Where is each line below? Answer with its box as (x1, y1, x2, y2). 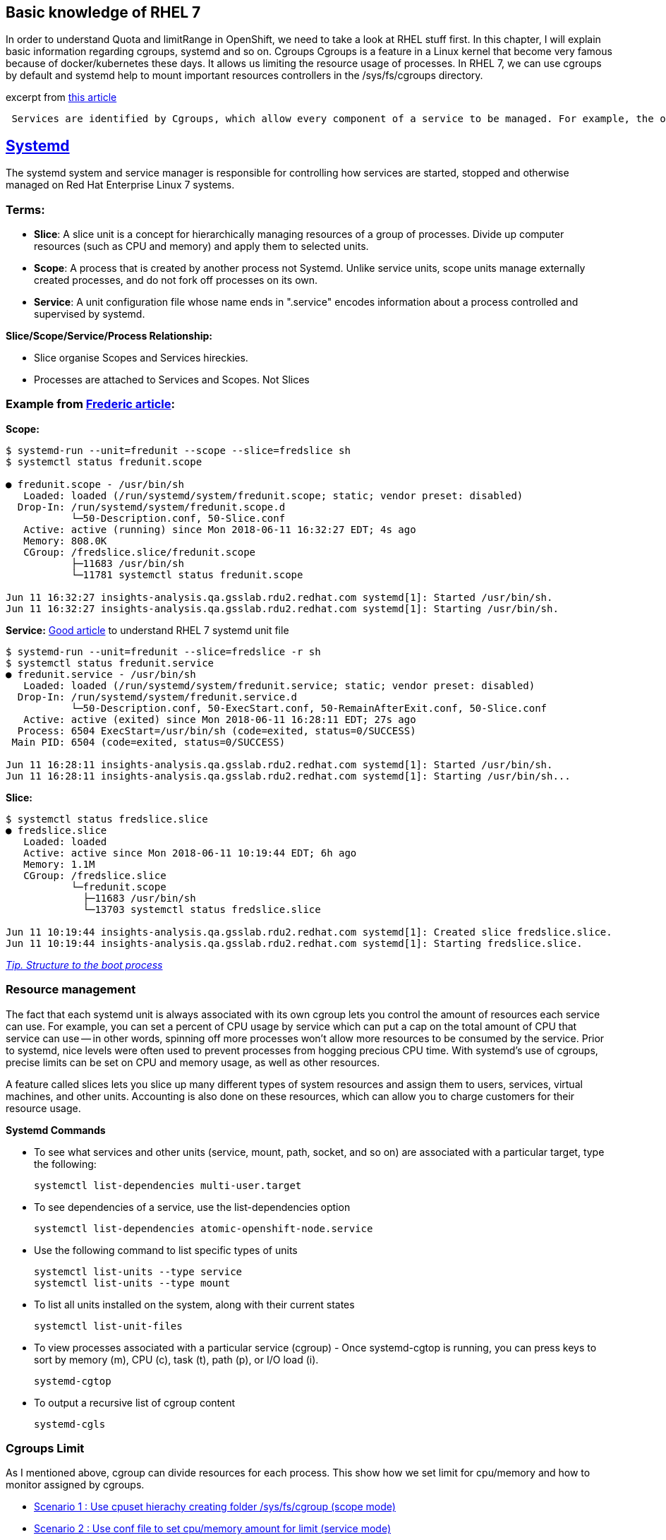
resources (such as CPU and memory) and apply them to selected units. (34, 240, 369, 253)
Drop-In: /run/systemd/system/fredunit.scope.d (17, 501, 286, 513)
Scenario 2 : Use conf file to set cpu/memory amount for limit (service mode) (34, 1522, 392, 1535)
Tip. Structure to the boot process (6, 958, 163, 971)
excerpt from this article (6, 91, 117, 104)
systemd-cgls (34, 1418, 106, 1430)
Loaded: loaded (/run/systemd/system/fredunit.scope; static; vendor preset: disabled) (23, 489, 523, 501)
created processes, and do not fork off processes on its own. (34, 274, 318, 287)
